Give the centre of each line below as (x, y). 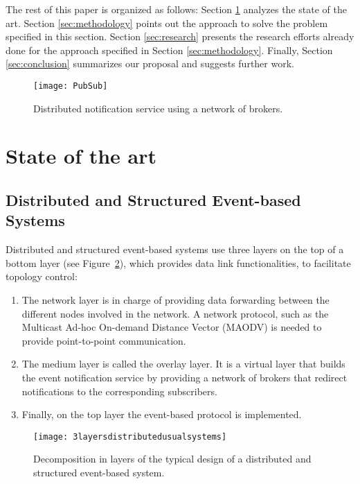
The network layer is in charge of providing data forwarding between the (175, 299)
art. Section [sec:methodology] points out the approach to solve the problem (167, 23)
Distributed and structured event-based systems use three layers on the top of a (175, 249)
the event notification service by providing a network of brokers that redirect (184, 377)
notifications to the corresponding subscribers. (119, 391)
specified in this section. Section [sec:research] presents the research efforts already (180, 36)
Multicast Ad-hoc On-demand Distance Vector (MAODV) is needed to (172, 327)
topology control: (42, 276)
